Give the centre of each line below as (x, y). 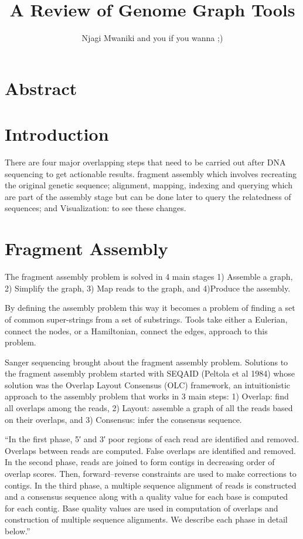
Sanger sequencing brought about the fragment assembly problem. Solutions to (147, 362)
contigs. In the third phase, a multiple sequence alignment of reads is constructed (151, 485)
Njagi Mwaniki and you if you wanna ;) (152, 38)
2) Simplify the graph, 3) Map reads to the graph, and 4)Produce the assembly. (148, 288)
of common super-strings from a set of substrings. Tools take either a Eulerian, (146, 319)
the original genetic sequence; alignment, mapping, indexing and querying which (149, 185)
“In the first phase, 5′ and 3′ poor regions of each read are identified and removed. (152, 439)
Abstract (41, 88)
